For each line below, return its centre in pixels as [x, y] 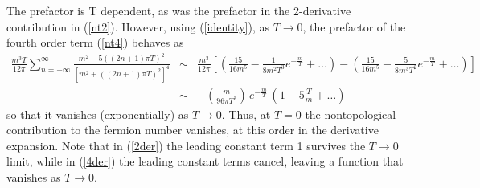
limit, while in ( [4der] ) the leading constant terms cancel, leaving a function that [205, 161]
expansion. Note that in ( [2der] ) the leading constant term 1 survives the [186, 145]
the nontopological [351, 114]
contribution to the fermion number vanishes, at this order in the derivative [193, 130]
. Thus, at [246, 114]
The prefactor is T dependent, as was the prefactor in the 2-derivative [179, 10]
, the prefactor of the [354, 26]
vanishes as [34, 176]
